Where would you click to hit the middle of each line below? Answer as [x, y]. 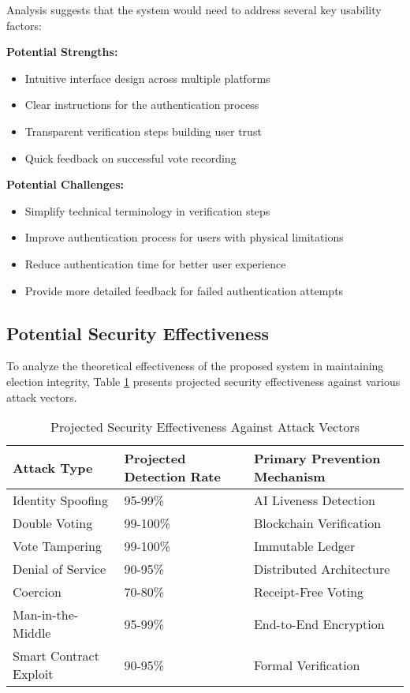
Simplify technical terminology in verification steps [147, 210]
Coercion [37, 592]
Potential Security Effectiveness [138, 333]
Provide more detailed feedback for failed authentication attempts [184, 290]
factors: [24, 25]
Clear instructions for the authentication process [142, 105]
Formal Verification [307, 665]
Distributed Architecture [322, 569]
